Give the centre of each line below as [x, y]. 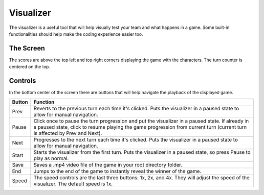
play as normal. [51, 158]
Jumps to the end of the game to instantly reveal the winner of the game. [117, 171]
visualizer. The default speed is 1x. [73, 184]
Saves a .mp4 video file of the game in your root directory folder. [108, 165]
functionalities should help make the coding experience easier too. [76, 34]
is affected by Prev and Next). [68, 133]
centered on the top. [30, 67]
